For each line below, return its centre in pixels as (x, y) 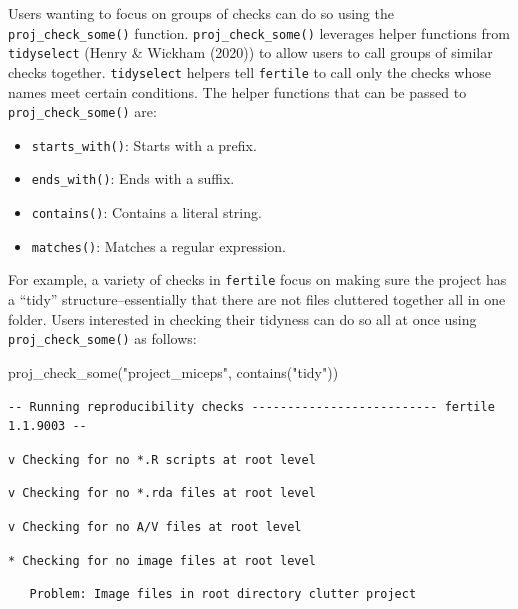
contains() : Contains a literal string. (146, 212)
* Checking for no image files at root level (162, 560)
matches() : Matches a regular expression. (158, 245)
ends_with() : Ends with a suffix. (133, 178)
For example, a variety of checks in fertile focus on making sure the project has (257, 279)
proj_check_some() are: (82, 111)
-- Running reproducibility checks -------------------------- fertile (251, 406)
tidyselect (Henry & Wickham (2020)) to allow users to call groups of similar (250, 52)
